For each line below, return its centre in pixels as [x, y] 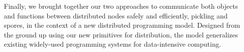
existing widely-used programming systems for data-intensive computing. [113, 44]
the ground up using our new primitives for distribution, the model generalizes [121, 34]
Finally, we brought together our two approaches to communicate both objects [121, 6]
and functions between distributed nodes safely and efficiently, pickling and [116, 15]
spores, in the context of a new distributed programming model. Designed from [122, 25]
